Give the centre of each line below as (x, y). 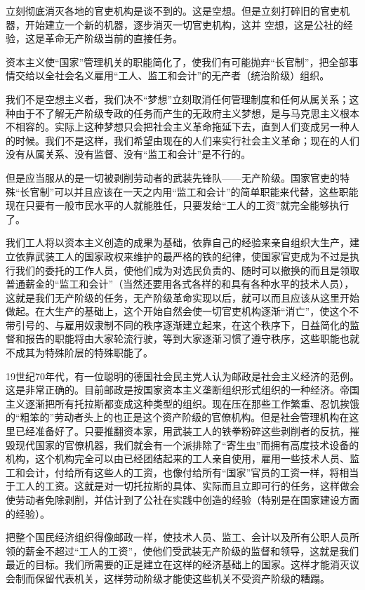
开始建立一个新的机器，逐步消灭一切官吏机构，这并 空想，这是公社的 (184, 24)
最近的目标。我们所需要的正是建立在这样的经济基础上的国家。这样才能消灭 (178, 564)
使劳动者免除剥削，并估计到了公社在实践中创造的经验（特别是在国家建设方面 (182, 500)
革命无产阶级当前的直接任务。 (113, 38)
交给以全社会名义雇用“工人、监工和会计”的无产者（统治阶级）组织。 (172, 75)
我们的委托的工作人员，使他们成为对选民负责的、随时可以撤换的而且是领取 (187, 270)
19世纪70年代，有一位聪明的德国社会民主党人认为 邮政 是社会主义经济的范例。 (182, 376)
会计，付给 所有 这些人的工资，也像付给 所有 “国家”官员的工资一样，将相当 (192, 472)
